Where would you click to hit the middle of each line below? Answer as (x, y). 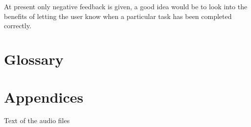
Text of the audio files (37, 120)
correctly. (18, 26)
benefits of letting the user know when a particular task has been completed (118, 16)
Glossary (34, 59)
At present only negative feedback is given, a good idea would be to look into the (126, 6)
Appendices (44, 97)
